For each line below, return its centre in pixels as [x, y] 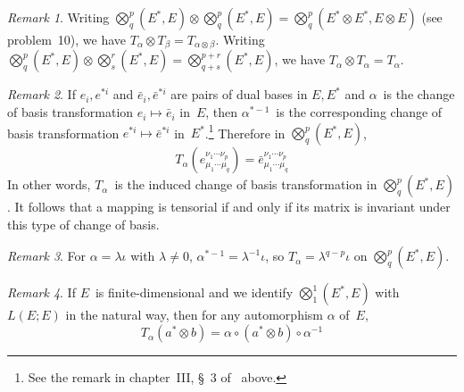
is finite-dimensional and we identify [194, 292]
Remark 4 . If [41, 292]
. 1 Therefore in [245, 131]
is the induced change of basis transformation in [246, 184]
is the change [419, 94]
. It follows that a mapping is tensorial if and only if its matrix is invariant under [229, 207]
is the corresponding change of [359, 112]
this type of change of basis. [83, 224]
